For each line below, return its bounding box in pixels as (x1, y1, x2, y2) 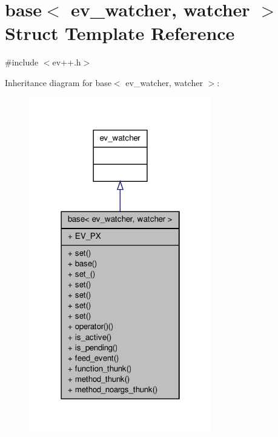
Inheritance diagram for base (5, 76, 111, 88)
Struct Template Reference (5, 21, 235, 45)
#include (5, 56, 39, 68)
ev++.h (52, 56, 81, 68)
